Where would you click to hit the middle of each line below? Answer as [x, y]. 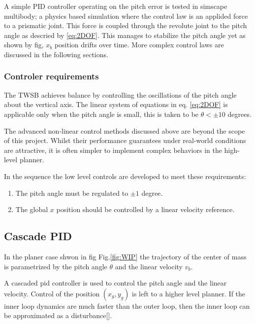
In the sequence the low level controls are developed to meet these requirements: [125, 176]
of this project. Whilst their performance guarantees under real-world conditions [125, 140]
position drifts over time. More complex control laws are [139, 45]
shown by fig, [24, 45]
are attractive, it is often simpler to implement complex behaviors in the [113, 150]
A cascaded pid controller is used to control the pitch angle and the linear [115, 283]
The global [32, 209]
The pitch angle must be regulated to [72, 193]
